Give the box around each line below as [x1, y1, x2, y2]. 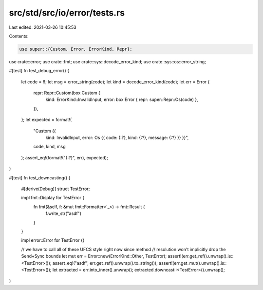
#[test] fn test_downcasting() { [9, 174, 71, 180]
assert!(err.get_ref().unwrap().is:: [168, 253, 234, 259]
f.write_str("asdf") [45, 211, 82, 216]
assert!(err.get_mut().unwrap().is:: [158, 260, 227, 266]
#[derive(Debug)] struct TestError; [21, 186, 90, 192]
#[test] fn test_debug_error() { [9, 68, 69, 74]
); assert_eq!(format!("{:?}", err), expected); [21, 155, 108, 160]
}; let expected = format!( [21, 117, 72, 123]
